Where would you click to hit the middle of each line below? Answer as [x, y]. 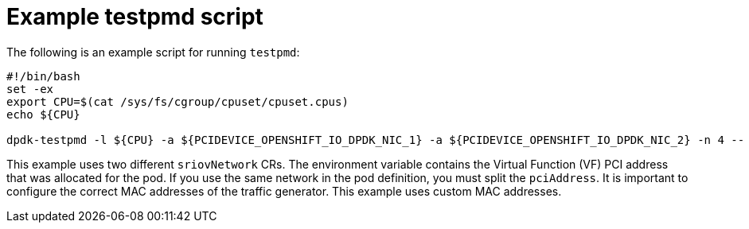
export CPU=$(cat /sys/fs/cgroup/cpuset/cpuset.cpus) [177, 101]
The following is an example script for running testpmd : [153, 52]
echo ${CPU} [43, 114]
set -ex [30, 89]
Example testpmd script [135, 17]
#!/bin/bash [43, 76]
